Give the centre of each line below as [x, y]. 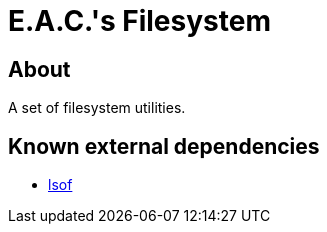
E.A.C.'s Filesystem [139, 21]
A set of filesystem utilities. [97, 108]
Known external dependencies [164, 146]
